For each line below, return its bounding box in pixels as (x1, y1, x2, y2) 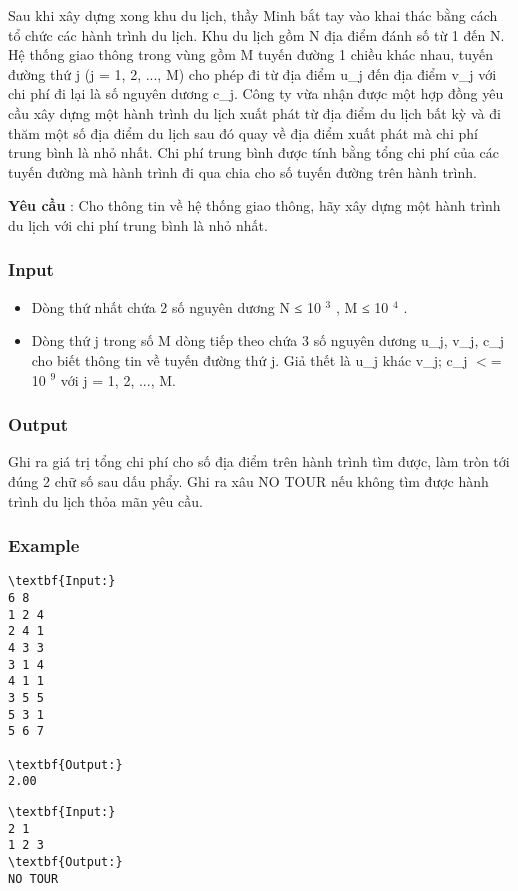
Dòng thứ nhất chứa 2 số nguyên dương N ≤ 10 (31, 296, 321, 317)
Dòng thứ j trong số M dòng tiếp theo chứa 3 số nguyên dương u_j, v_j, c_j (31, 330, 504, 351)
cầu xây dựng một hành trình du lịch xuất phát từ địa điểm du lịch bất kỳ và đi (8, 102, 501, 123)
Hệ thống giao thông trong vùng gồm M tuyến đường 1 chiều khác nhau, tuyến (8, 44, 494, 65)
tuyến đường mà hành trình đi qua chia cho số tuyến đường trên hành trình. (8, 161, 477, 182)
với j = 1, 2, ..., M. (60, 369, 176, 390)
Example (8, 533, 80, 558)
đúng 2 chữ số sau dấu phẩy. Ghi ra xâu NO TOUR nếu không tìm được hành (8, 470, 489, 491)
